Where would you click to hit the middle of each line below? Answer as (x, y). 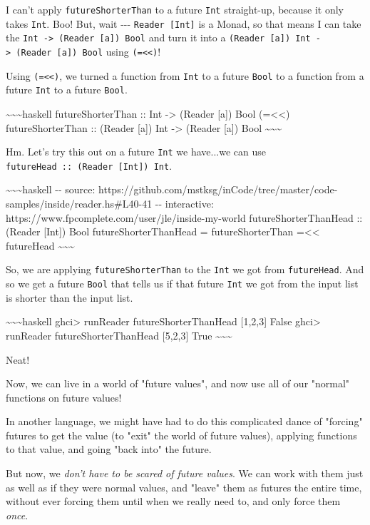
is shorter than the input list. (70, 297)
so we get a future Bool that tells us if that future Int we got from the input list (182, 284)
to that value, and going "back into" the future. (109, 449)
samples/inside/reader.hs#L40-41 (79, 204)
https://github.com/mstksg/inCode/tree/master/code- (218, 189)
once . (17, 515)
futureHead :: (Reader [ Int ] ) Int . (89, 165)
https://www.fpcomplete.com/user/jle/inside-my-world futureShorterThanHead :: (184, 217)
